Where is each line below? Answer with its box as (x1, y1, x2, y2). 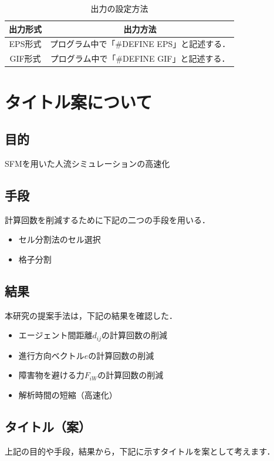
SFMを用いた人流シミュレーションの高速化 (5, 157, 170, 169)
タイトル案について (5, 89, 153, 113)
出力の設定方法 (90, 2, 148, 14)
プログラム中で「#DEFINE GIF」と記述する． (50, 52, 230, 65)
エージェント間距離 (18, 329, 93, 341)
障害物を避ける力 (18, 369, 84, 381)
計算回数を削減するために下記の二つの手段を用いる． (5, 213, 210, 226)
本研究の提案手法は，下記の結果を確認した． (5, 309, 177, 321)
